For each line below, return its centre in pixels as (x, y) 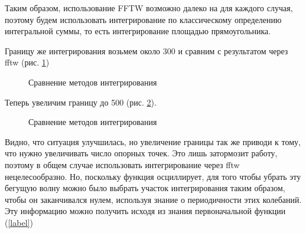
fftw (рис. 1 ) (27, 62)
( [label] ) (19, 222)
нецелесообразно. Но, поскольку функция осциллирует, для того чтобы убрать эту (153, 176)
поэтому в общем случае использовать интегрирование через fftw (122, 164)
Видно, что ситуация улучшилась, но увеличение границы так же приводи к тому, (153, 141)
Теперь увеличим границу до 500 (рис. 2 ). (81, 102)
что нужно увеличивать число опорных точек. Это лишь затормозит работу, (141, 153)
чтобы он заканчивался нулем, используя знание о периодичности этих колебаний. (153, 199)
